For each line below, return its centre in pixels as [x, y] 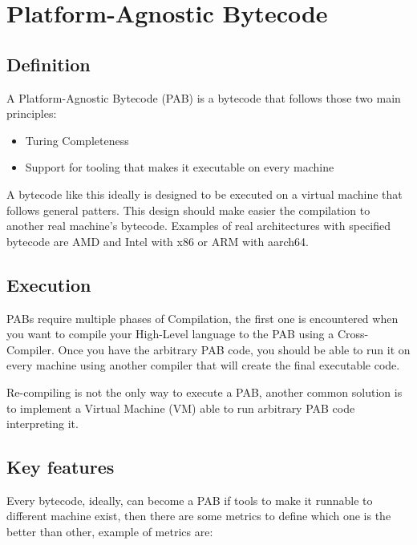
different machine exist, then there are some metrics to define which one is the [199, 516]
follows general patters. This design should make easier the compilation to [188, 210]
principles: [32, 113]
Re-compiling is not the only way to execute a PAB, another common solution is [204, 392]
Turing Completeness [77, 140]
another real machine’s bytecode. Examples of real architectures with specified [199, 226]
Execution [49, 284]
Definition [49, 64]
